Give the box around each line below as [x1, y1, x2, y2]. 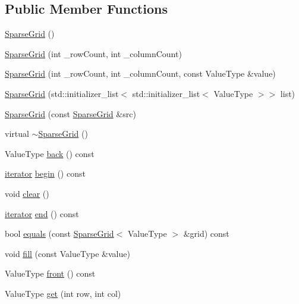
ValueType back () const [5, 147, 95, 159]
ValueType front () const [5, 267, 96, 280]
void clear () [5, 187, 49, 199]
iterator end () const [5, 207, 79, 220]
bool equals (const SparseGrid [5, 227, 114, 240]
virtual [5, 127, 29, 140]
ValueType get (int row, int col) [5, 287, 121, 299]
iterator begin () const [5, 167, 86, 180]
